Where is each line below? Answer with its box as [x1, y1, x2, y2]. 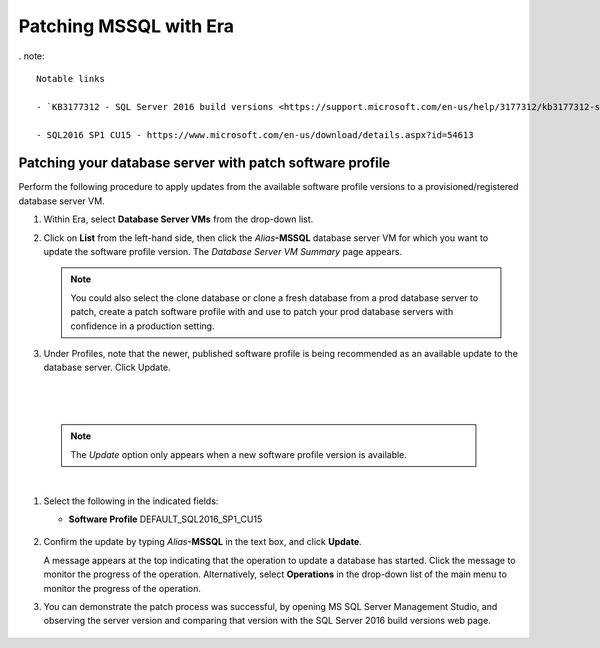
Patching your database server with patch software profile [18, 155, 391, 172]
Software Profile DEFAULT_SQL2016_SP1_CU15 [68, 513, 263, 525]
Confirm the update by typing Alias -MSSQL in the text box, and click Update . [43, 536, 362, 548]
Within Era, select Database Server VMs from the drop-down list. [43, 213, 314, 225]
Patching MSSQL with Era [18, 15, 235, 37]
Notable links [36, 73, 105, 84]
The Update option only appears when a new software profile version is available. [70, 448, 407, 460]
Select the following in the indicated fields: [43, 495, 219, 507]
